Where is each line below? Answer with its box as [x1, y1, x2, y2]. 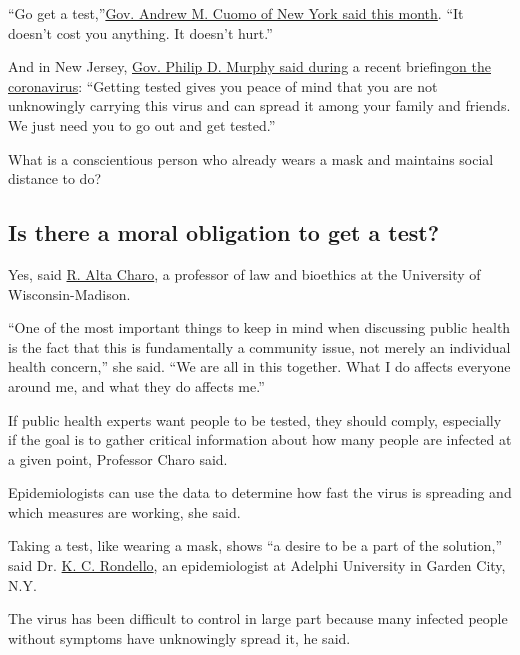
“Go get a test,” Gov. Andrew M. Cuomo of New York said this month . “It [8, 3, 464, 23]
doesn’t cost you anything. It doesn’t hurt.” [8, 22, 273, 43]
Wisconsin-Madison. [8, 283, 131, 304]
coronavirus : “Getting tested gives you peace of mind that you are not [8, 75, 438, 96]
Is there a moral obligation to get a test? [8, 217, 440, 248]
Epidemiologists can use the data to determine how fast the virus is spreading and [8, 482, 512, 503]
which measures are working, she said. [8, 501, 241, 522]
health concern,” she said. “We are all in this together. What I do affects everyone [8, 356, 511, 377]
